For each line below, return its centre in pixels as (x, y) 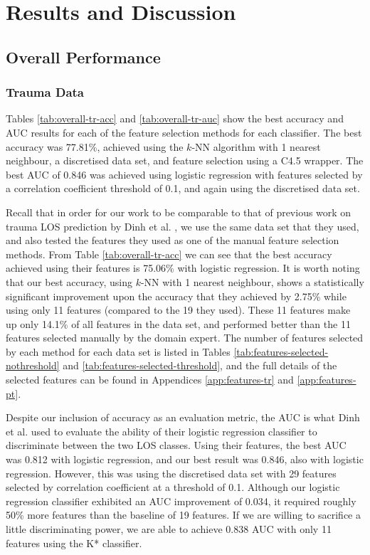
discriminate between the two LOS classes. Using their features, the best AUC (176, 445)
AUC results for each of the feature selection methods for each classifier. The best (184, 132)
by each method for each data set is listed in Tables (118, 351)
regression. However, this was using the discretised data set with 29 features (171, 473)
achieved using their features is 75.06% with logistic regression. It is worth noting (183, 268)
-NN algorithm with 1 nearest (256, 146)
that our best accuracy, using (69, 281)
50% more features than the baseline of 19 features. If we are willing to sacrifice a (183, 515)
